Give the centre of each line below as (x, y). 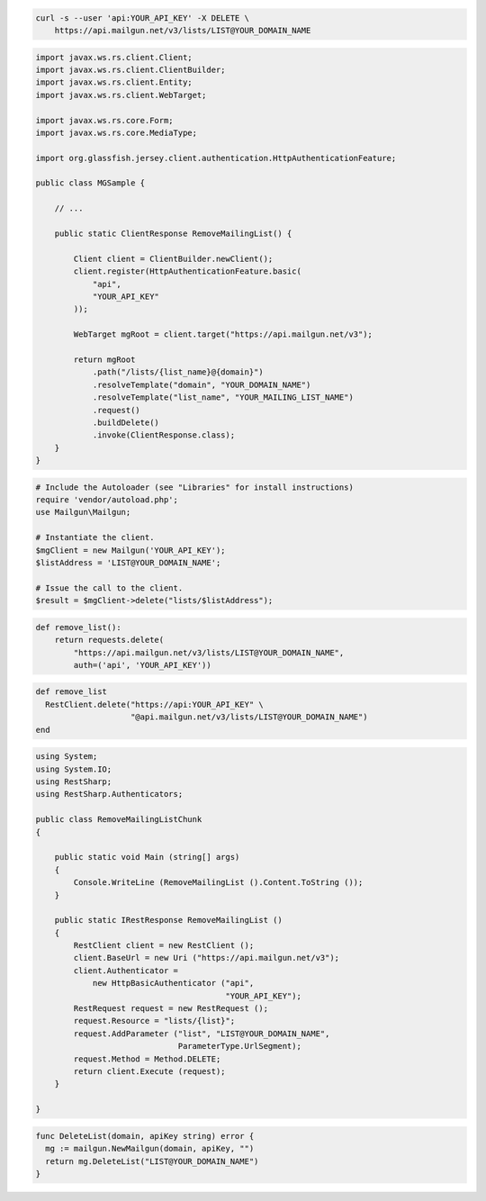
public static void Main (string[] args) (147, 857)
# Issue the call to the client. (109, 588)
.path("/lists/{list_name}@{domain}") (178, 372)
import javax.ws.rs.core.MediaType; (117, 132)
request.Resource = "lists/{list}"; (154, 1021)
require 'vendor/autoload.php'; (107, 500)
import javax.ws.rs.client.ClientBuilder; (130, 69)
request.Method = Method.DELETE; (147, 1059)
